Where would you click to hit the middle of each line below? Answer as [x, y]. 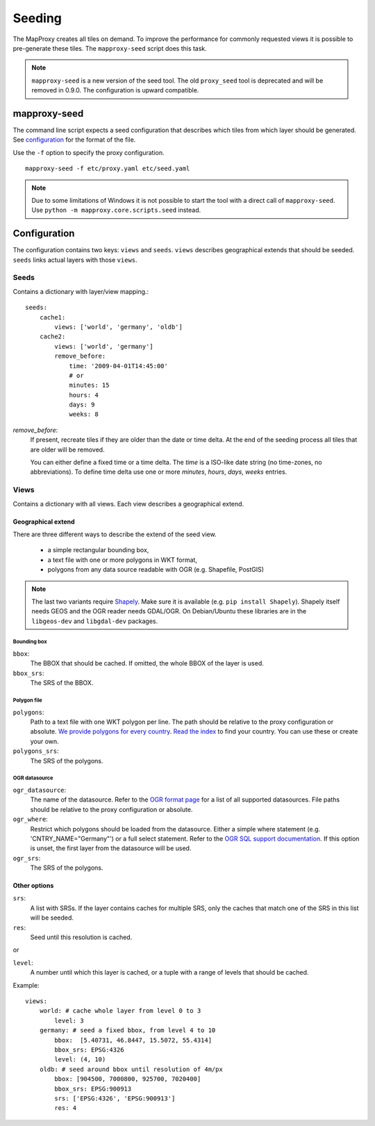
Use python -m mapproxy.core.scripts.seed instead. [116, 210]
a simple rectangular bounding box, [98, 550]
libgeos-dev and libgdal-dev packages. [95, 621]
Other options [33, 886]
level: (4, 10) [80, 1060]
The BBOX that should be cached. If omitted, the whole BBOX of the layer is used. [147, 663]
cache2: [52, 337]
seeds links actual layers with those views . [75, 260]
